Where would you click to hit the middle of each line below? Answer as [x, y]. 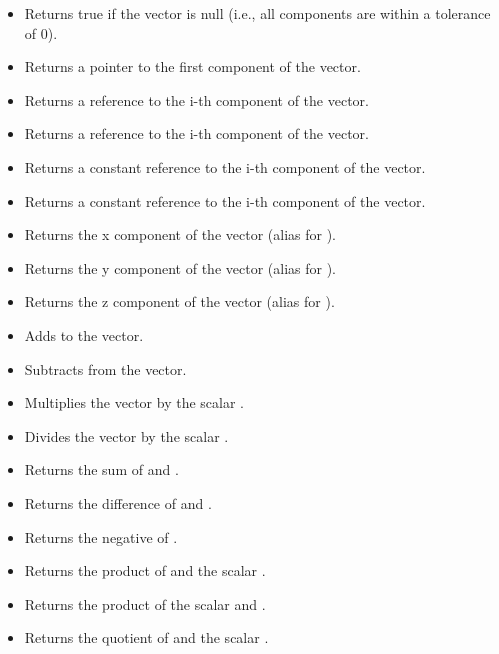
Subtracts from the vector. [105, 368]
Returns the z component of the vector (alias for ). [179, 301]
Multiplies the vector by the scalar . [134, 402]
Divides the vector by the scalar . [126, 435]
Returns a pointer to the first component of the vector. [192, 66]
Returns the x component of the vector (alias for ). [180, 234]
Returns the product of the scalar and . [145, 603]
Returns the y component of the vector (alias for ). [180, 267]
